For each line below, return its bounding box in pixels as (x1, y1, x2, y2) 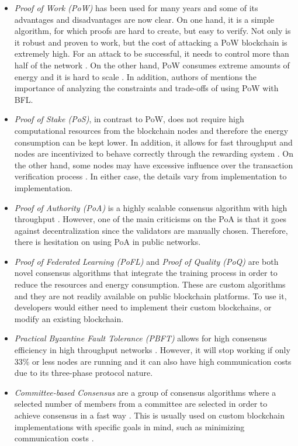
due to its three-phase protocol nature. (14, 367, 153, 379)
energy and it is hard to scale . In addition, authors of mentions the (14, 70, 257, 82)
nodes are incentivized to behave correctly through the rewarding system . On (14, 147, 294, 160)
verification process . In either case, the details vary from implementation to (14, 170, 287, 182)
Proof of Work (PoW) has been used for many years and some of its (14, 2, 258, 13)
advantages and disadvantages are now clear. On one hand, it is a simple (14, 13, 274, 25)
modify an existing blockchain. (14, 312, 124, 324)
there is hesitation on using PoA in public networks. (14, 236, 201, 248)
